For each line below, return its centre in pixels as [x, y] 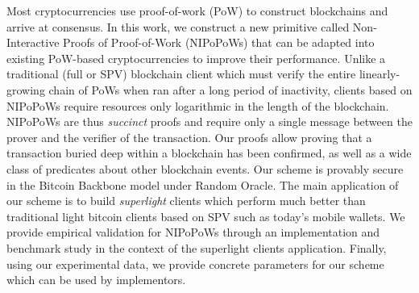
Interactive [33, 42]
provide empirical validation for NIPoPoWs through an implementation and [193, 232]
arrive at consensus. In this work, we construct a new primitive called [178, 26]
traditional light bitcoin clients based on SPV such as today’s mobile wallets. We [206, 216]
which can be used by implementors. [96, 280]
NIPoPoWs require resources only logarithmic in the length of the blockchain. [198, 105]
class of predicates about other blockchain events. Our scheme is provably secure [205, 168]
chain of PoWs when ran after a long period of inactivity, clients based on [230, 89]
